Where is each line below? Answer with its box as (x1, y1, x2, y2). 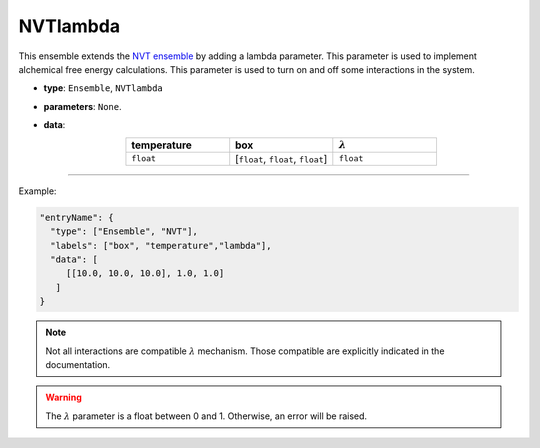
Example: (18, 185, 57, 197)
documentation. (45, 358, 111, 370)
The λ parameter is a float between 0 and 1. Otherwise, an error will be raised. (45, 410, 368, 422)
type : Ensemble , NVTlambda (43, 82, 164, 94)
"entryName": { (39, 211, 114, 223)
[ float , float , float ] (235, 151, 328, 165)
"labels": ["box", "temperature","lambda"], (50, 240, 272, 251)
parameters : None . (43, 100, 122, 112)
